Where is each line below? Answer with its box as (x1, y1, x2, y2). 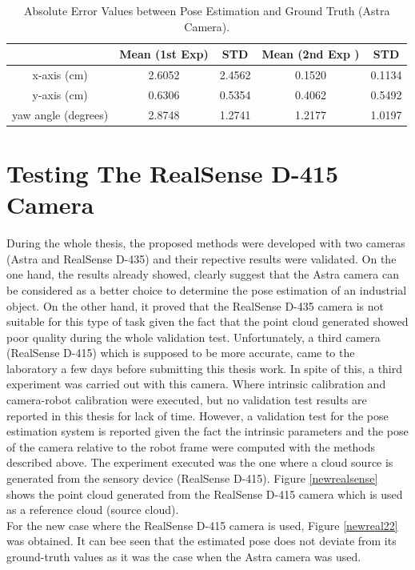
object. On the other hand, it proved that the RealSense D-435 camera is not (6, 297, 384, 314)
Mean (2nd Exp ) (261, 46, 360, 62)
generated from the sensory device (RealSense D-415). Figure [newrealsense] (6, 470, 378, 487)
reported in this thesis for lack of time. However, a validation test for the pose (6, 407, 389, 423)
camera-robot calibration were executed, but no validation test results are (6, 391, 367, 408)
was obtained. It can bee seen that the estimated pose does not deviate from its (6, 532, 397, 549)
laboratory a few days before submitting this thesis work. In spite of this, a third (6, 359, 403, 376)
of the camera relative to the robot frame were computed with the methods (6, 438, 376, 455)
